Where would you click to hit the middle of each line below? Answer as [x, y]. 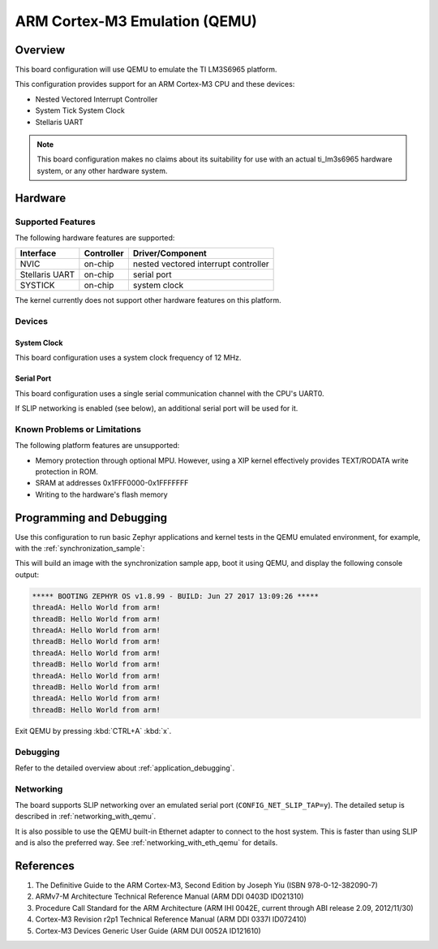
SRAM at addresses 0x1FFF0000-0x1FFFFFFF [112, 483]
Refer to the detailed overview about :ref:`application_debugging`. [125, 768]
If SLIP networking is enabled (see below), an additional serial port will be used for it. [157, 408]
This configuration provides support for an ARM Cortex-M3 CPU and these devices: [155, 84]
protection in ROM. [67, 472]
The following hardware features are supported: [95, 237]
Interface [38, 253]
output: [27, 574]
